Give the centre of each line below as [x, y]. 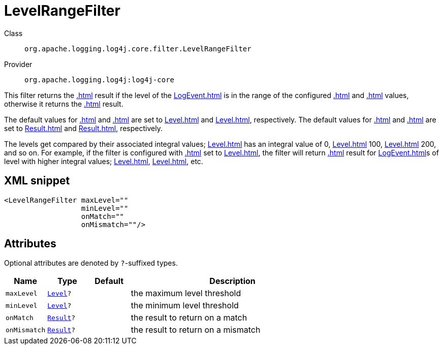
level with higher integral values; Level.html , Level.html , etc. [104, 161]
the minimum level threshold [185, 306]
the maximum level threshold [186, 293]
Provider [18, 64]
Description [232, 281]
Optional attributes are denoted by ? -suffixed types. [91, 263]
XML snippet [37, 181]
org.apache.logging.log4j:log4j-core [100, 80]
